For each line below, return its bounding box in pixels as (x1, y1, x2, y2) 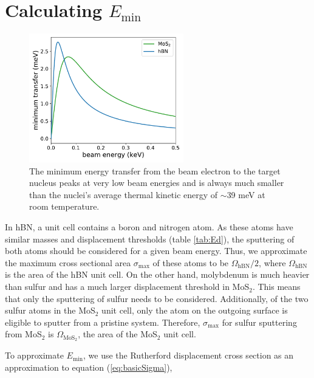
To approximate (5, 349, 64, 362)
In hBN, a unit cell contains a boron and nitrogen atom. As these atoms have (5, 221, 293, 233)
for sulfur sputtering (222, 315, 297, 328)
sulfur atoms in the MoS (5, 304, 95, 317)
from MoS (5, 328, 42, 340)
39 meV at (227, 188, 265, 201)
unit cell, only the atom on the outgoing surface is (101, 304, 288, 317)
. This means (252, 280, 301, 293)
